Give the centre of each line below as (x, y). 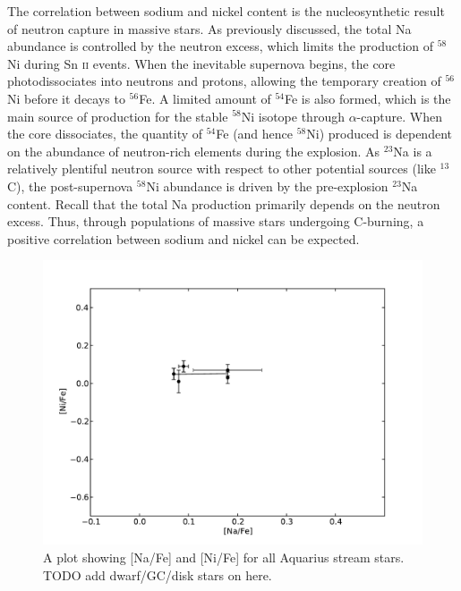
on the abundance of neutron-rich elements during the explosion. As (194, 151)
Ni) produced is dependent (379, 134)
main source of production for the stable (118, 116)
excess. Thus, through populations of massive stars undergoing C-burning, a (216, 221)
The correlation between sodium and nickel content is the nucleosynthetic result (226, 11)
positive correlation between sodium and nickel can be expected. (184, 238)
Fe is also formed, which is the (368, 98)
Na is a (413, 151)
